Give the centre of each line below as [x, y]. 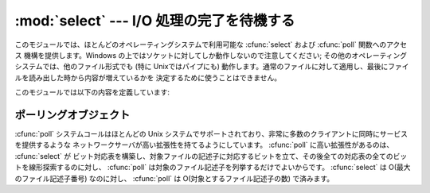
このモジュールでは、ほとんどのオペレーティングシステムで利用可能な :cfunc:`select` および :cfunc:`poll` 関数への [201, 44]
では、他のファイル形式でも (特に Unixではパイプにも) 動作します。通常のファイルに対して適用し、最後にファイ [226, 67]
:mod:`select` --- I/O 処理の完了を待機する [155, 21]
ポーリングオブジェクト [72, 115]
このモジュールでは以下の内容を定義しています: [92, 92]
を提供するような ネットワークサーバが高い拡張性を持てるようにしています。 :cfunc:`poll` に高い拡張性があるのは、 [204, 145]
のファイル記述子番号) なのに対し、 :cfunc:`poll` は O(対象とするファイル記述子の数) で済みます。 [174, 178]
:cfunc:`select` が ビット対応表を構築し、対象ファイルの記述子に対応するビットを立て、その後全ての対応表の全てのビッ [211, 156]
